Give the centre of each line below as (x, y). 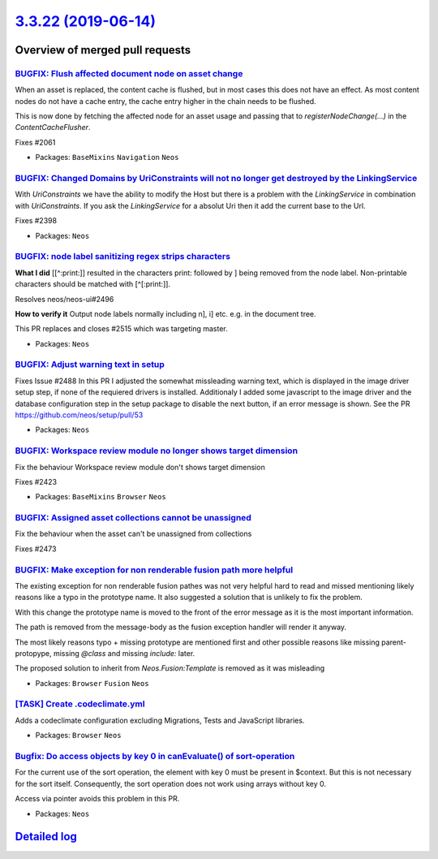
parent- (394, 642)
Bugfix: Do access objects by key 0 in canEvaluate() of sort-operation (155, 756)
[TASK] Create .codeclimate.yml (80, 704)
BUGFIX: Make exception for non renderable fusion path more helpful (154, 570)
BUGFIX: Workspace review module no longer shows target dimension (157, 451)
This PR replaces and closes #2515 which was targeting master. (121, 329)
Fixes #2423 (36, 481)
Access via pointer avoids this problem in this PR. (97, 799)
